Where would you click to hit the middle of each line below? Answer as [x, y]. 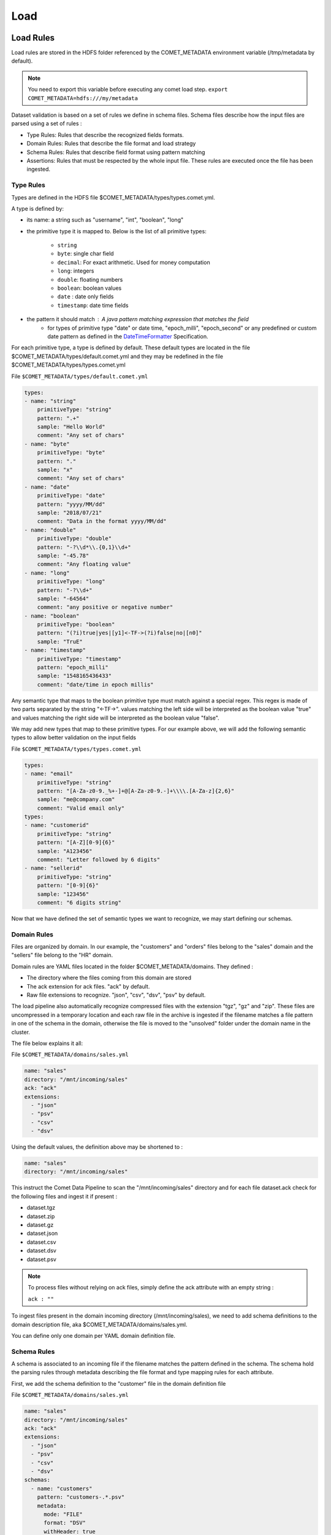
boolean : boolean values [89, 288]
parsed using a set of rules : [47, 123]
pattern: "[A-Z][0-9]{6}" [76, 842]
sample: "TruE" [60, 641]
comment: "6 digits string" [79, 902]
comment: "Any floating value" [84, 564]
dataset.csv [41, 1242]
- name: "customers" [62, 1488]
